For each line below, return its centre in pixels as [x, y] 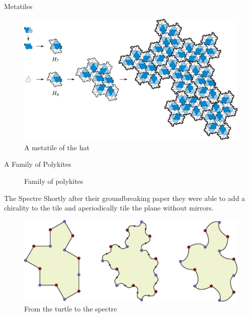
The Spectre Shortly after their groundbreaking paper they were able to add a [125, 198]
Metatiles [18, 6]
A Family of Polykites [38, 164]
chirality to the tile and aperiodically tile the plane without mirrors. [109, 208]
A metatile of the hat [57, 147]
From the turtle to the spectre [71, 309]
